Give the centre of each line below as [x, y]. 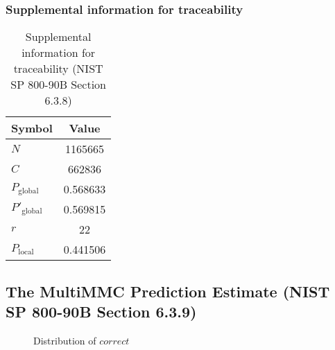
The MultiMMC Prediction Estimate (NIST [168, 291]
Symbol [32, 128]
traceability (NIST [58, 69]
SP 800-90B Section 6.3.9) [101, 311]
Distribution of [65, 340]
